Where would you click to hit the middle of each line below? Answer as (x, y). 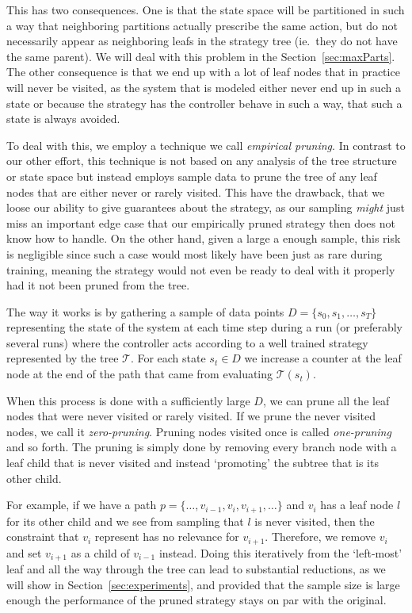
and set (24, 552)
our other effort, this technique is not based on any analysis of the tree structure (202, 161)
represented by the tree (63, 358)
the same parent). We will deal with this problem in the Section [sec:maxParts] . (201, 56)
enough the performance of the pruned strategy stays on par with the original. (196, 600)
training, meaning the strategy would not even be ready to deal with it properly (201, 269)
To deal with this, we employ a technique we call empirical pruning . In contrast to (206, 145)
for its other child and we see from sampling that (125, 521)
